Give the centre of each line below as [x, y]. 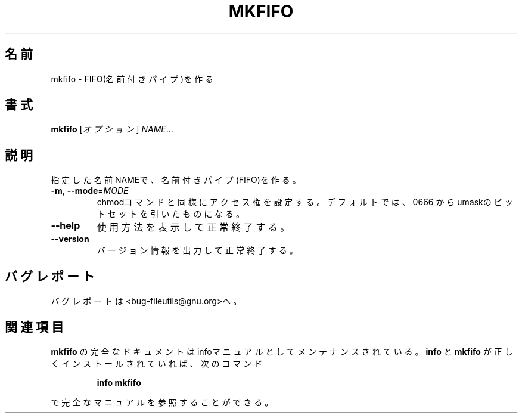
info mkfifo [119, 382]
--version [70, 239]
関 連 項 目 [34, 327]
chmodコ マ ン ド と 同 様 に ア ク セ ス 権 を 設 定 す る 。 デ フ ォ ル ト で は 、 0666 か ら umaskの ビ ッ [305, 202]
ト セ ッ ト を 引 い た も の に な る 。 [170, 214]
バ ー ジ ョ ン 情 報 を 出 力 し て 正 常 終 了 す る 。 [197, 250]
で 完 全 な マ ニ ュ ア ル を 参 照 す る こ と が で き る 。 [162, 402]
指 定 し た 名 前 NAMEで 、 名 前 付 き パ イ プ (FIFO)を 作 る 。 [176, 180]
